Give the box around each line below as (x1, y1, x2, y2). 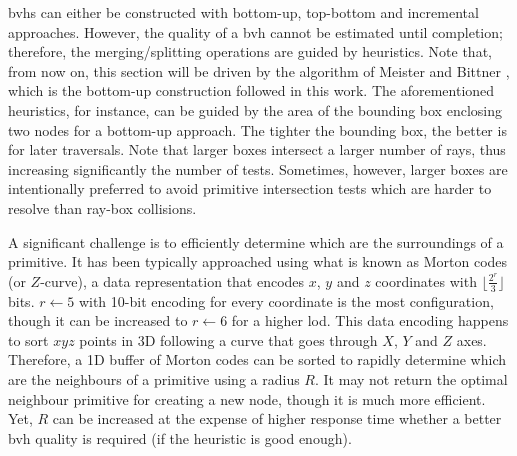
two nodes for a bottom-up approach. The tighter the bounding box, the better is (8, 119, 507, 140)
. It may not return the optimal (315, 368, 508, 389)
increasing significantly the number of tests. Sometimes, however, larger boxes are (8, 158, 508, 179)
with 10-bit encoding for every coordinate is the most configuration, (78, 290, 494, 311)
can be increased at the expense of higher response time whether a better (52, 408, 502, 429)
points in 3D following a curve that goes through (79, 329, 378, 350)
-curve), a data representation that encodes (40, 270, 305, 291)
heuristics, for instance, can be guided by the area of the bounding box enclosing (8, 99, 502, 120)
